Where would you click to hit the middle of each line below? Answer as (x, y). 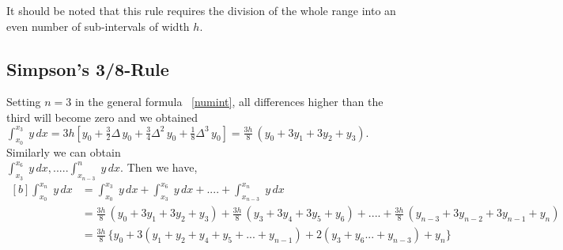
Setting (24, 102)
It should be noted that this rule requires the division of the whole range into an (201, 10)
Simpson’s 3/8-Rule (88, 68)
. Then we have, (159, 167)
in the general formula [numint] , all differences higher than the (229, 102)
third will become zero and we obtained (102, 117)
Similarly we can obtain (64, 152)
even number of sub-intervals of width (98, 26)
